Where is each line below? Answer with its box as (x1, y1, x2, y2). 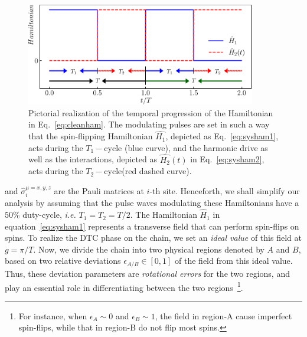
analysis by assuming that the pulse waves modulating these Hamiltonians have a (5, 197, 299, 209)
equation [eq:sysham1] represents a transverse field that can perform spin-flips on (5, 220, 299, 232)
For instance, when (18, 309, 87, 322)
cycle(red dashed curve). (104, 165, 192, 177)
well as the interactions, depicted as (28, 153, 158, 165)
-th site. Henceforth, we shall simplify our (149, 184, 300, 197)
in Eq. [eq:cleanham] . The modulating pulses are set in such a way (28, 118, 270, 130)
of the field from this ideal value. (175, 254, 293, 267)
